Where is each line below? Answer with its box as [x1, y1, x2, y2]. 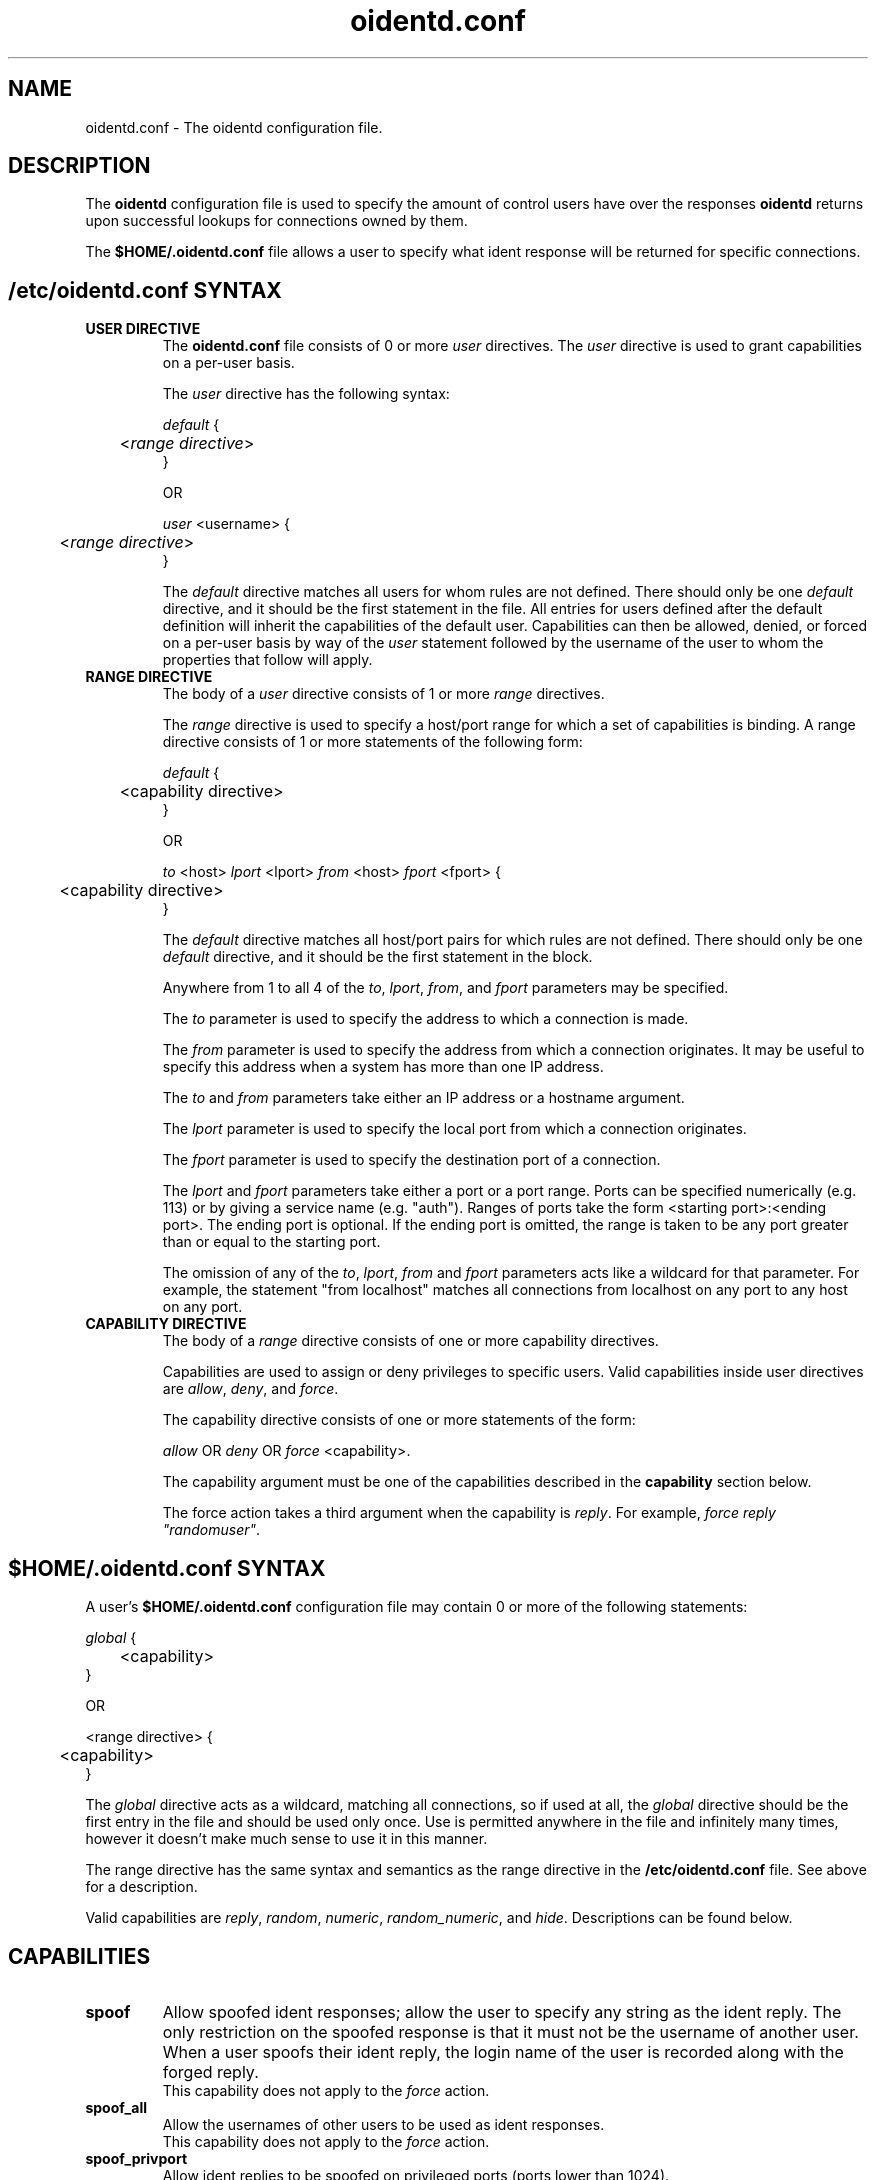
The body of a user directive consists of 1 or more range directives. [162, 685, 605, 703]
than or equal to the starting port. [162, 1233, 381, 1251]
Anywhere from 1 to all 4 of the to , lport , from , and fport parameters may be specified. [162, 979, 729, 997]
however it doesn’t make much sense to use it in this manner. [85, 1830, 488, 1848]
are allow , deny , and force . [162, 1380, 339, 1398]
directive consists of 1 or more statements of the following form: [162, 733, 583, 751]
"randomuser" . [162, 1521, 261, 1539]
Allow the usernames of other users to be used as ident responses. [162, 2115, 605, 2133]
